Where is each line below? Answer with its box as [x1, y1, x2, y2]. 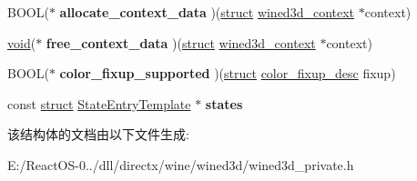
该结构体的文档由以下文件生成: [7, 125, 189, 144]
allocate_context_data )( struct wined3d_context [59, 3, 355, 21]
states [205, 94, 243, 113]
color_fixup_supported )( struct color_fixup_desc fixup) [59, 64, 396, 83]
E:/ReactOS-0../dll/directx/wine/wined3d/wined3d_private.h [7, 155, 354, 174]
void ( [7, 33, 36, 52]
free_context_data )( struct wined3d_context [46, 33, 316, 52]
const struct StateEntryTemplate [7, 94, 191, 113]
